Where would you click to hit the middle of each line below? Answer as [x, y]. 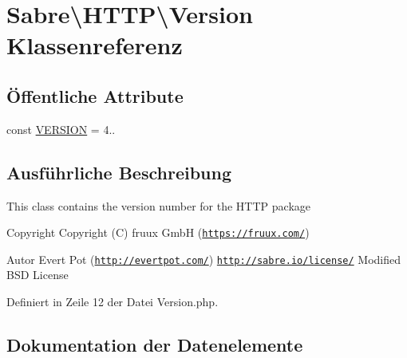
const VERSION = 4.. [61, 129]
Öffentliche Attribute [95, 95]
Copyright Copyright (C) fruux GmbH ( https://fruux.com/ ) [158, 232]
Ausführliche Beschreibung [119, 172]
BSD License [38, 275]
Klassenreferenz [95, 45]
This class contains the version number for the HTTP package [158, 205]
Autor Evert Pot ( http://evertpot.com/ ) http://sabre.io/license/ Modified [204, 259]
